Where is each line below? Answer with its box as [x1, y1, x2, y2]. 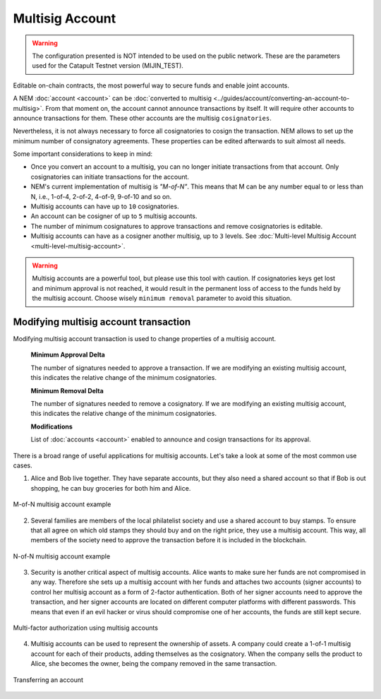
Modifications [30, 422, 73, 431]
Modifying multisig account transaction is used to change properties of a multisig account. [13, 335, 277, 343]
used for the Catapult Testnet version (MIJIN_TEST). [32, 61, 183, 70]
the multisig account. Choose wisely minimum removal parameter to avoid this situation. [32, 294, 292, 303]
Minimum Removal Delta [30, 386, 104, 395]
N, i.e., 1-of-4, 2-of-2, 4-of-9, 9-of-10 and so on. [30, 192, 172, 201]
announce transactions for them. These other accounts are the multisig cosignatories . [13, 114, 272, 122]
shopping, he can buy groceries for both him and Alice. [30, 484, 191, 492]
